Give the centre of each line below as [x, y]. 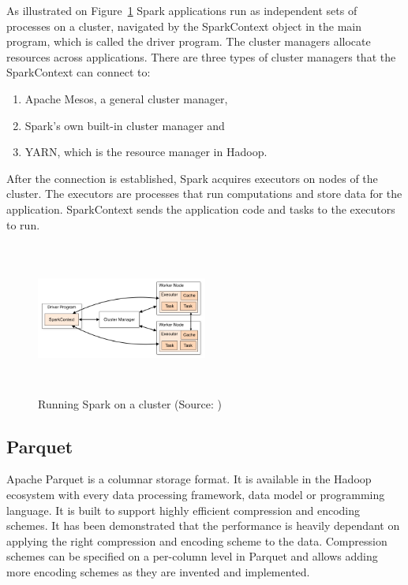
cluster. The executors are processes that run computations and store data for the [204, 194]
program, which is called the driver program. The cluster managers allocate [189, 41]
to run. [23, 224]
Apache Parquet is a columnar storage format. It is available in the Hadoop [189, 479]
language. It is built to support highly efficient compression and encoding [183, 510]
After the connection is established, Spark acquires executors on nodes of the [192, 178]
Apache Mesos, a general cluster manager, [126, 98]
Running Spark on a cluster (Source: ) [130, 403]
